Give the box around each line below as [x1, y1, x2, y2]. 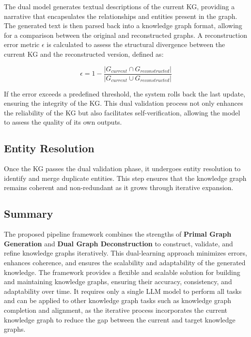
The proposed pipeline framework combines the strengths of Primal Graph [4, 229, 232, 239]
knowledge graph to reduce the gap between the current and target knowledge [4, 314, 235, 324]
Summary [4, 206, 53, 221]
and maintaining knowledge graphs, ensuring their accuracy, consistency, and [4, 276, 232, 287]
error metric [4, 39, 40, 49]
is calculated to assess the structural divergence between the [47, 39, 225, 49]
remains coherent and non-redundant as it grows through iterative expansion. [4, 182, 234, 193]
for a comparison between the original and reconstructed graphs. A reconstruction [4, 30, 247, 40]
